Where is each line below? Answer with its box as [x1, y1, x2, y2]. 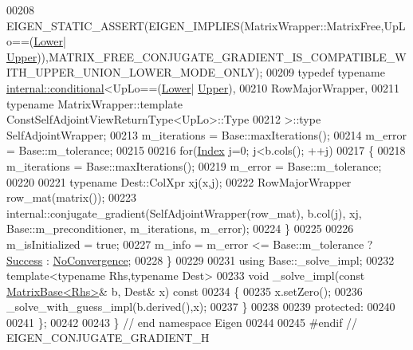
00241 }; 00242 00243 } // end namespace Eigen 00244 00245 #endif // [6, 313, 358, 330]
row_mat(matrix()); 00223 [6, 189, 137, 206]
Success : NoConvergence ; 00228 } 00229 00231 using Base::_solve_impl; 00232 [6, 251, 395, 268]
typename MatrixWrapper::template [6, 95, 183, 112]
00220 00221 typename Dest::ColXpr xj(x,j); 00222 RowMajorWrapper [6, 173, 352, 190]
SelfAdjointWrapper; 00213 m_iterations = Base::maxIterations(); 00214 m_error [6, 126, 407, 143]
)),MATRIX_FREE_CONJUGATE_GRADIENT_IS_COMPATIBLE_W [37, 48, 407, 65]
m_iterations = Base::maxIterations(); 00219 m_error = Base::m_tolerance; [6, 157, 382, 174]
